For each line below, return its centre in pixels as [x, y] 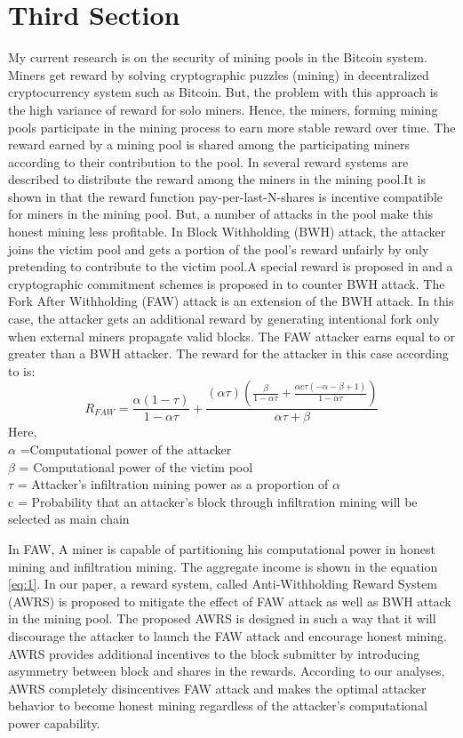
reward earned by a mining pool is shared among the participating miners [209, 144]
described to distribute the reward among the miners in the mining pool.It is [217, 179]
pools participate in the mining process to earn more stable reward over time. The [232, 127]
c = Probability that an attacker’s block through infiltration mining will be [213, 501]
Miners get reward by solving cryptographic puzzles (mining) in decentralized [219, 74]
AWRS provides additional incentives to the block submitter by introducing [214, 653]
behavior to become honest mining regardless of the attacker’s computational [218, 706]
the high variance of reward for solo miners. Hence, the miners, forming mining [223, 109]
